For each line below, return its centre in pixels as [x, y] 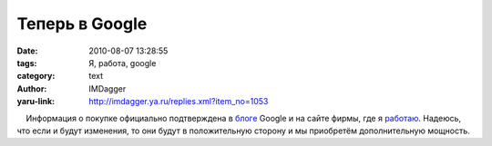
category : [36, 76]
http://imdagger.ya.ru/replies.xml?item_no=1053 [179, 102]
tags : [27, 63]
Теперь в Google [82, 24]
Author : [32, 88]
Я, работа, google [123, 63]
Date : [27, 51]
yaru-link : [36, 102]
